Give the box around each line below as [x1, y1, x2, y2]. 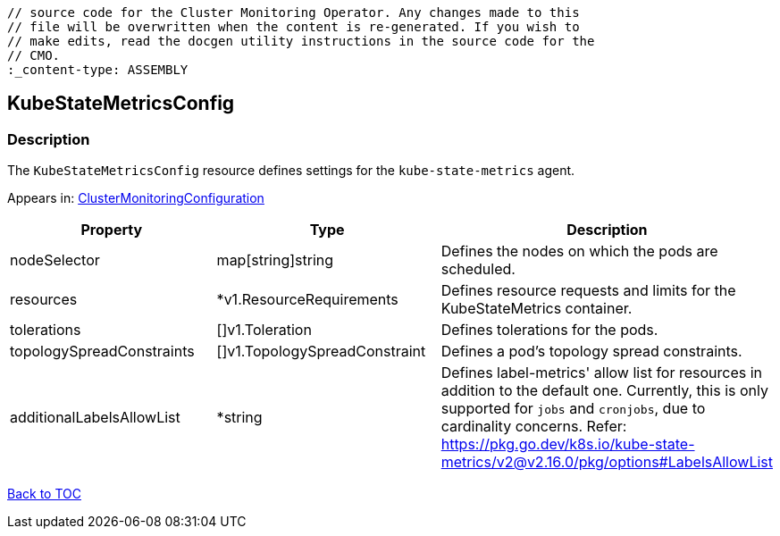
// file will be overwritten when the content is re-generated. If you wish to [7, 20, 580, 34]
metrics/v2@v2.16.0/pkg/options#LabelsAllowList [440, 453, 773, 472]
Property [80, 221, 143, 239]
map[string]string [216, 251, 334, 270]
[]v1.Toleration [216, 321, 312, 339]
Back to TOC [7, 486, 81, 502]
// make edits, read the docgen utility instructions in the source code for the [7, 34, 595, 48]
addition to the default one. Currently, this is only [440, 381, 768, 400]
